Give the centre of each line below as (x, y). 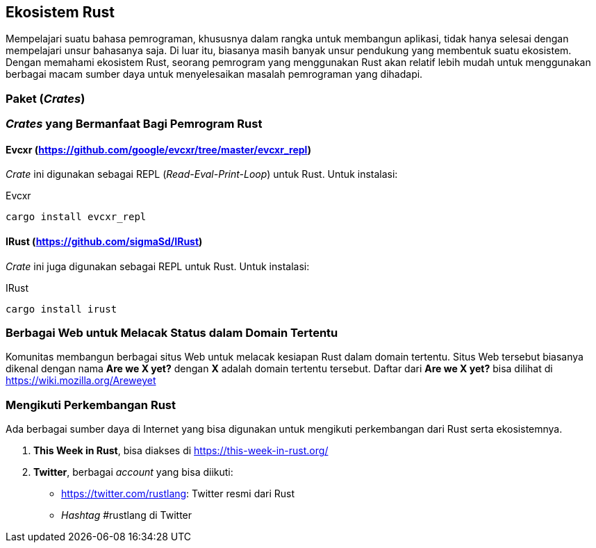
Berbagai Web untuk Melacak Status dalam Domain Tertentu (172, 332)
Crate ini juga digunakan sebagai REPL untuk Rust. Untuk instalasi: (158, 266)
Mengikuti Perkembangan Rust (91, 405)
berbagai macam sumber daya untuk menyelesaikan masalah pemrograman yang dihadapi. (214, 74)
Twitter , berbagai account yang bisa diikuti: (133, 472)
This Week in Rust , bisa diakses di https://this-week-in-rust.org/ (181, 451)
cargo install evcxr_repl (76, 217)
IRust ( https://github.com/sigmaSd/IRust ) (104, 241)
